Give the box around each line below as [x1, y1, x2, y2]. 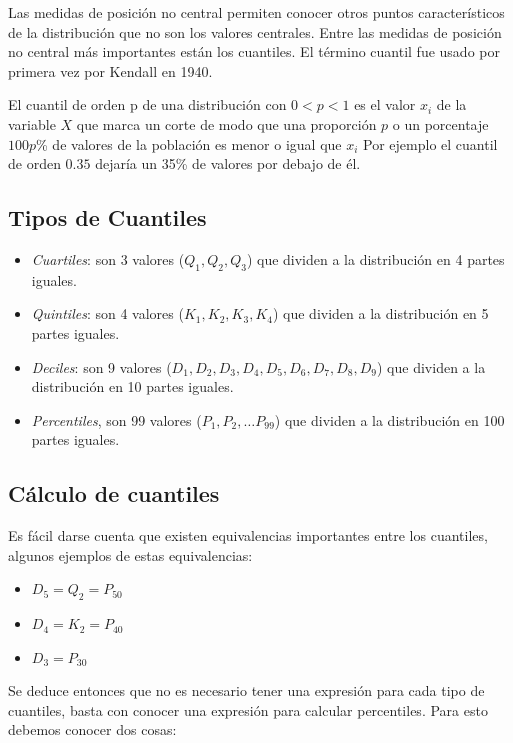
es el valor [354, 94, 416, 115]
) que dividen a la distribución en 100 [274, 409, 505, 430]
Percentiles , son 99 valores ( [31, 409, 202, 430]
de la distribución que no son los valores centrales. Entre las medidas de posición [8, 21, 502, 42]
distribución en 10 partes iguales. [31, 376, 234, 397]
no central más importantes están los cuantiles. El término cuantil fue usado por [8, 41, 500, 62]
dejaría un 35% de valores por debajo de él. [95, 153, 361, 174]
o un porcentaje [392, 113, 489, 134]
